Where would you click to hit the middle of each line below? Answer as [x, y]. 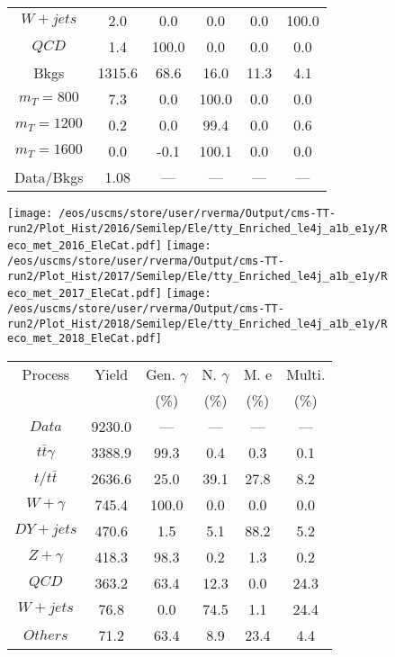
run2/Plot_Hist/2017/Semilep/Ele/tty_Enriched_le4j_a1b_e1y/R [197, 276]
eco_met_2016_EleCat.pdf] [85, 246]
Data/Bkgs [49, 177]
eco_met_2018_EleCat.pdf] [85, 339]
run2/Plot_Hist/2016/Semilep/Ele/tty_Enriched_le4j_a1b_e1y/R [197, 228]
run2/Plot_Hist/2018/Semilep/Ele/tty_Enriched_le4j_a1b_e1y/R [197, 324]
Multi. [306, 373]
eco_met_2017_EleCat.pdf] [85, 294]
